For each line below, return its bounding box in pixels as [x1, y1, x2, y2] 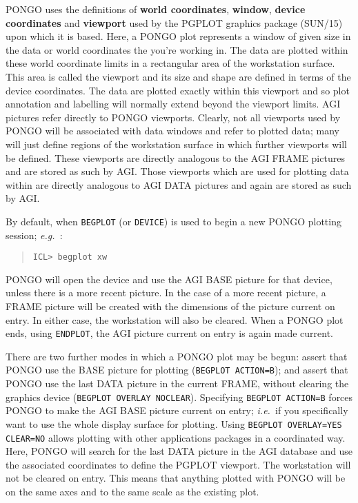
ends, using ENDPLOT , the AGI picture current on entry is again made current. [6, 326, 333, 340]
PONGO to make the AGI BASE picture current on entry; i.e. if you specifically [6, 403, 348, 418]
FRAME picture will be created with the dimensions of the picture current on [6, 299, 335, 313]
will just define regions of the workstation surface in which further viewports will [6, 136, 347, 151]
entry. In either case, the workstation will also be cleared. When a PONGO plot [6, 312, 344, 327]
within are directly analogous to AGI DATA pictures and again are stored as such [6, 177, 352, 192]
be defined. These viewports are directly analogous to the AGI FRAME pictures [6, 150, 345, 165]
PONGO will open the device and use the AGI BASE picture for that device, [6, 271, 332, 286]
